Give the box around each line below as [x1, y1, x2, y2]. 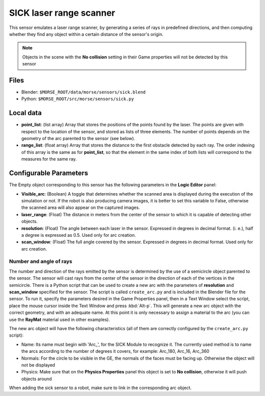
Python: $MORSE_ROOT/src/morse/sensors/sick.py [21, 96, 134, 102]
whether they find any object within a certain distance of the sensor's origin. [9, 31, 164, 37]
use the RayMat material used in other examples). [9, 316, 110, 322]
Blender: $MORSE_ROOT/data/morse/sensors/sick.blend [21, 89, 146, 95]
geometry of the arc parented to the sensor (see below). [21, 136, 135, 141]
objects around [21, 376, 52, 382]
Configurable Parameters [9, 169, 88, 177]
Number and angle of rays [9, 258, 73, 265]
